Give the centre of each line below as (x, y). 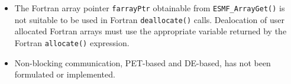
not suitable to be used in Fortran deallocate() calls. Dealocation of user (149, 19)
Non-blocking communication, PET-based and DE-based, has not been (143, 62)
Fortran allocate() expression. (72, 42)
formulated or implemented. (65, 74)
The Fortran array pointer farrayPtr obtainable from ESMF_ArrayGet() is (150, 8)
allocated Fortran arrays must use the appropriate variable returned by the (151, 31)
